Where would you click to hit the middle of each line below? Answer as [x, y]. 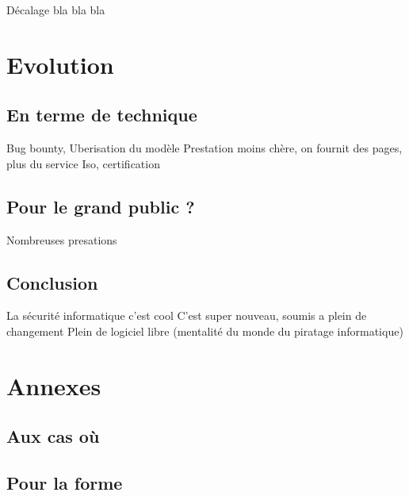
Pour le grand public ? [101, 206]
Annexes [54, 385]
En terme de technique [102, 115]
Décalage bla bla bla [56, 10]
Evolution [60, 64]
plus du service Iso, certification [83, 163]
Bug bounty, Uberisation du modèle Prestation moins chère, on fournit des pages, [204, 148]
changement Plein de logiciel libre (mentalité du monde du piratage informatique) [205, 331]
